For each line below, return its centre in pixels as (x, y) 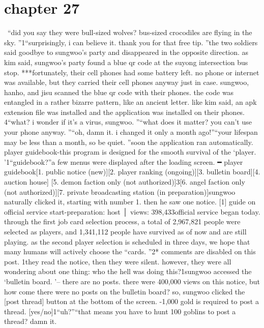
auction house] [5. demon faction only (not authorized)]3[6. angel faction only (125, 182)
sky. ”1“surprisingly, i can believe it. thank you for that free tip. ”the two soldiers (131, 42)
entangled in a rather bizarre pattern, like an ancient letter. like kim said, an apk (130, 102)
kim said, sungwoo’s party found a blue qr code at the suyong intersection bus (126, 62)
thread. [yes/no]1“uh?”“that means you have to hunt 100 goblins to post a (120, 311)
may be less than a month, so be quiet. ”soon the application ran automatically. (129, 142)
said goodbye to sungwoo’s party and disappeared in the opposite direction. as (126, 52)
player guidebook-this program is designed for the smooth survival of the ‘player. (130, 152)
